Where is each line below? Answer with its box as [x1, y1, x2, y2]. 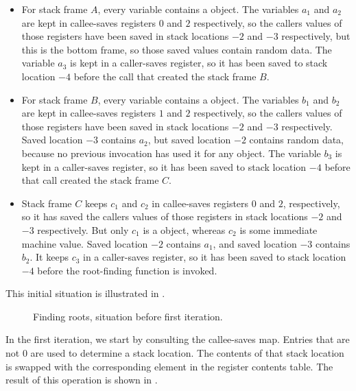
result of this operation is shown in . [5, 372, 158, 387]
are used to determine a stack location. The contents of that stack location [30, 346, 344, 360]
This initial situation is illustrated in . [5, 286, 165, 300]
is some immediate [239, 222, 318, 237]
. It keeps [29, 250, 69, 264]
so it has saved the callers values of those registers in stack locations [21, 209, 308, 224]
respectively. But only [37, 222, 129, 237]
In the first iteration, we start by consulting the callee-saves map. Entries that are [5, 332, 350, 346]
